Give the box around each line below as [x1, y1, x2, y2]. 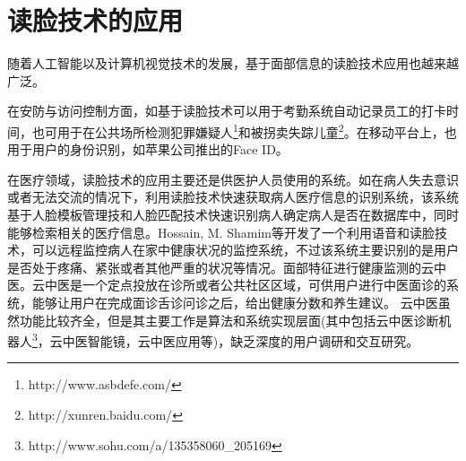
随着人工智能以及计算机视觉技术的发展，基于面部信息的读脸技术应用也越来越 [7, 54, 459, 73]
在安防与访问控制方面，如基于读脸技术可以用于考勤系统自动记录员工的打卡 [7, 101, 446, 120]
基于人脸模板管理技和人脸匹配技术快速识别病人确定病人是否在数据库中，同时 [7, 204, 459, 223]
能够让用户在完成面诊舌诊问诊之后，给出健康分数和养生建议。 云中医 [31, 292, 438, 311]
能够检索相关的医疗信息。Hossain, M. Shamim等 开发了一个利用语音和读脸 [7, 222, 435, 241]
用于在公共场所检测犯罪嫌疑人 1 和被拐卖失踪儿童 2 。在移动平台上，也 [56, 119, 457, 141]
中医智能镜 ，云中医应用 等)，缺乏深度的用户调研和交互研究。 [62, 331, 419, 350]
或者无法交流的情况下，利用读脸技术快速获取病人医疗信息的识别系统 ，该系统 [7, 187, 459, 206]
